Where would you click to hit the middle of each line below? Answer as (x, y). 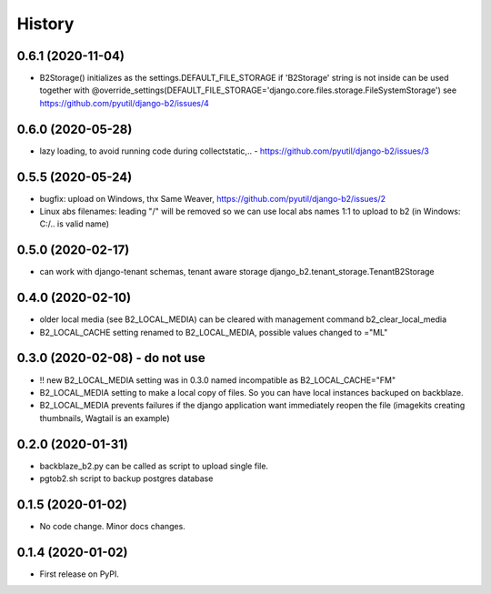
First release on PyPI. (80, 574)
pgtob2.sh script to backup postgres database (126, 478)
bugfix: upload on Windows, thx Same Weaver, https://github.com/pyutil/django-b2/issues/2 (213, 198)
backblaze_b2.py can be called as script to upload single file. (154, 466)
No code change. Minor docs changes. (112, 526)
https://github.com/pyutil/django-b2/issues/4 (124, 103)
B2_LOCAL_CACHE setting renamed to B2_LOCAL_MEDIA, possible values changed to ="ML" (214, 332)
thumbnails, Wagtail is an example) (105, 418)
